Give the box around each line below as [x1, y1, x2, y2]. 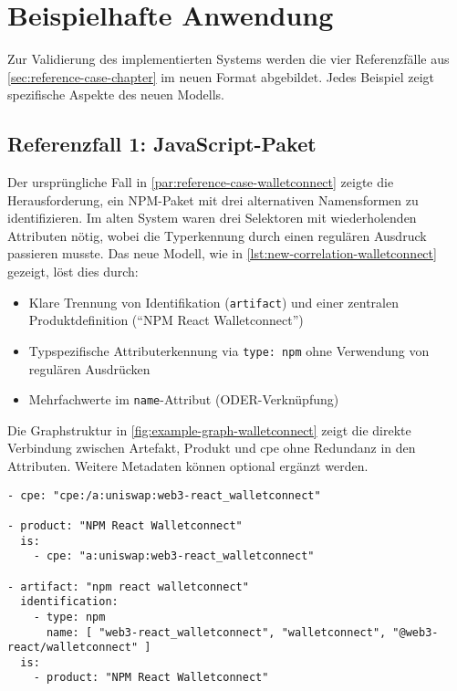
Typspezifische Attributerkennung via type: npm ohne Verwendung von [28, 340, 430, 360]
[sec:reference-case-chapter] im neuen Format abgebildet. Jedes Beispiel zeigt [7, 67, 435, 86]
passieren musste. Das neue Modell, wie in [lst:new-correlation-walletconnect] [7, 244, 437, 263]
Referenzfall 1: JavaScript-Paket [7, 130, 317, 158]
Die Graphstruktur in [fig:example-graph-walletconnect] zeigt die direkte [7, 420, 411, 439]
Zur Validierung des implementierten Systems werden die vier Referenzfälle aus [7, 49, 450, 68]
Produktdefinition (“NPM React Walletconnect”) [28, 310, 304, 330]
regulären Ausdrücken [28, 359, 151, 378]
